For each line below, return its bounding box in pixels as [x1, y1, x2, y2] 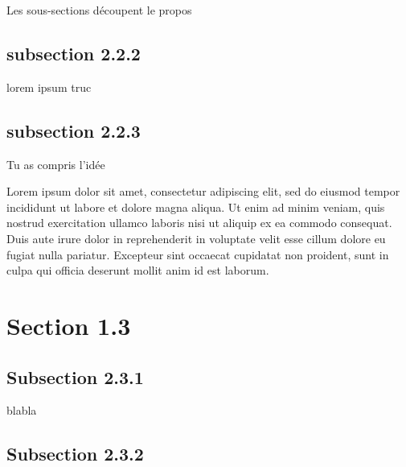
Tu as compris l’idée [6, 155, 105, 172]
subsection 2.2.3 [6, 118, 141, 143]
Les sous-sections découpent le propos [6, 2, 192, 18]
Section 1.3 [6, 308, 131, 341]
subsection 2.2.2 [6, 40, 141, 65]
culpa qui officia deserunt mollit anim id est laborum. [6, 262, 269, 279]
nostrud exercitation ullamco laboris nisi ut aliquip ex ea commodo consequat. [6, 214, 392, 231]
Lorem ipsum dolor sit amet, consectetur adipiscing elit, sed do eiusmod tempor [6, 183, 400, 200]
